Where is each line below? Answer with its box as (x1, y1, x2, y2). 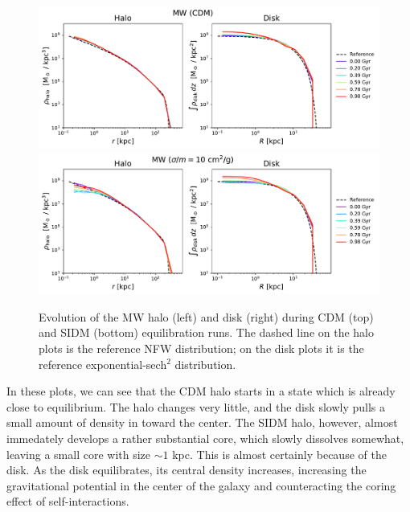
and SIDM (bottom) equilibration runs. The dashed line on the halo (39, 324, 374, 341)
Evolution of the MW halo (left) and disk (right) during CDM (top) (39, 308, 374, 325)
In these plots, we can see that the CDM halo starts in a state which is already (6, 383, 396, 399)
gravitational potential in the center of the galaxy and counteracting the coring (6, 477, 396, 494)
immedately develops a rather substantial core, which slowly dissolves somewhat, (6, 429, 404, 446)
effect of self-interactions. (6, 493, 129, 510)
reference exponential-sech (39, 355, 167, 372)
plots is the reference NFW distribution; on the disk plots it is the (39, 339, 364, 356)
